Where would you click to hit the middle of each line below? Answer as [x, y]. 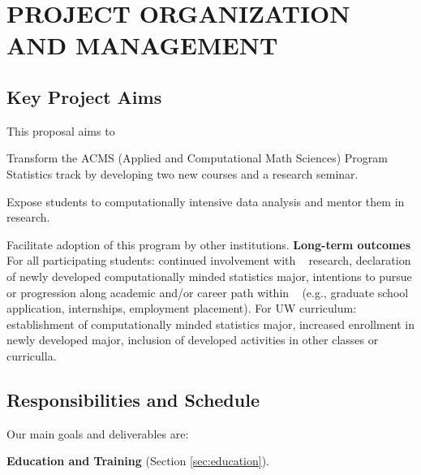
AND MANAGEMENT [142, 45]
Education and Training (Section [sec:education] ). [138, 461]
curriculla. [32, 355]
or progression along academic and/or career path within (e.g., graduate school [208, 292]
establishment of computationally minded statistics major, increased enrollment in [211, 324]
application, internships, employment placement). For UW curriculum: [182, 308]
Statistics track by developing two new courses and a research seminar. [183, 173]
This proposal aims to [61, 130]
